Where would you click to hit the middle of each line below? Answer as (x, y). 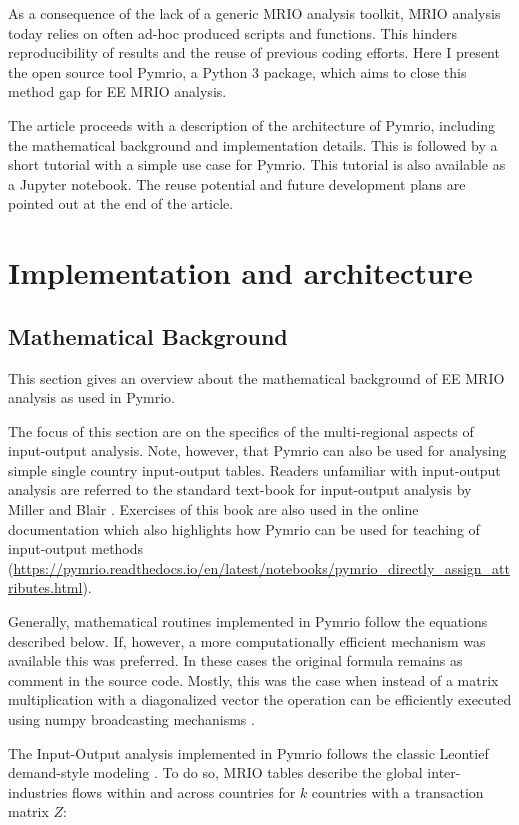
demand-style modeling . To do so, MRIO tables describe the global (215, 772)
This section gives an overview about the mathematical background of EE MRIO (256, 377)
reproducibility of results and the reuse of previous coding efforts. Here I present (254, 52)
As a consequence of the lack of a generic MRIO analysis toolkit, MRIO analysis (254, 13)
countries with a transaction (397, 791)
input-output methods (76, 548)
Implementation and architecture (240, 272)
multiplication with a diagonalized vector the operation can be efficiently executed (260, 699)
